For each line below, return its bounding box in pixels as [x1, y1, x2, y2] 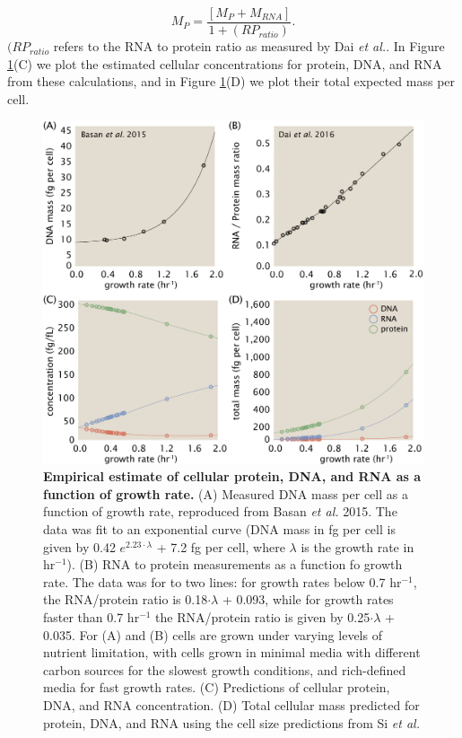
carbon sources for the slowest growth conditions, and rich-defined [43, 660, 406, 679]
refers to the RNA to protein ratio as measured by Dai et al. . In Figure [53, 37, 445, 56]
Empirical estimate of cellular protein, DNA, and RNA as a [43, 467, 422, 486]
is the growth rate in [301, 537, 414, 556]
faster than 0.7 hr [43, 607, 140, 626]
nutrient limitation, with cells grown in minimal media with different [43, 643, 421, 662]
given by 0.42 [43, 537, 116, 556]
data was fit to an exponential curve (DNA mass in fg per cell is [43, 519, 396, 538]
